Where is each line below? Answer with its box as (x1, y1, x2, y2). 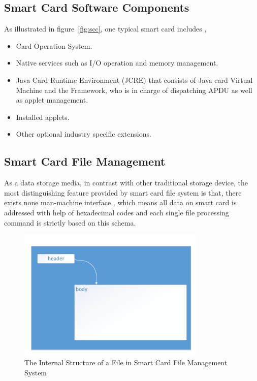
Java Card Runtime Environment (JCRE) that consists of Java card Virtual (16, 74, 253, 85)
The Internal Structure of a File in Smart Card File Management (24, 357, 228, 368)
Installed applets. (16, 111, 70, 122)
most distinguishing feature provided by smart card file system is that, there (4, 187, 242, 198)
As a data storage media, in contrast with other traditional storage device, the (4, 177, 248, 188)
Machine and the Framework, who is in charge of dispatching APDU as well (16, 84, 252, 95)
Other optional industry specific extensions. (16, 129, 151, 139)
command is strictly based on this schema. (4, 217, 136, 228)
